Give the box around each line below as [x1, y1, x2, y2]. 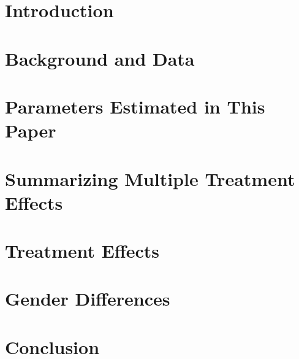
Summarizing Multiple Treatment [5, 166, 295, 191]
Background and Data [5, 45, 195, 71]
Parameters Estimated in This [5, 93, 265, 118]
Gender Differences [5, 286, 170, 311]
